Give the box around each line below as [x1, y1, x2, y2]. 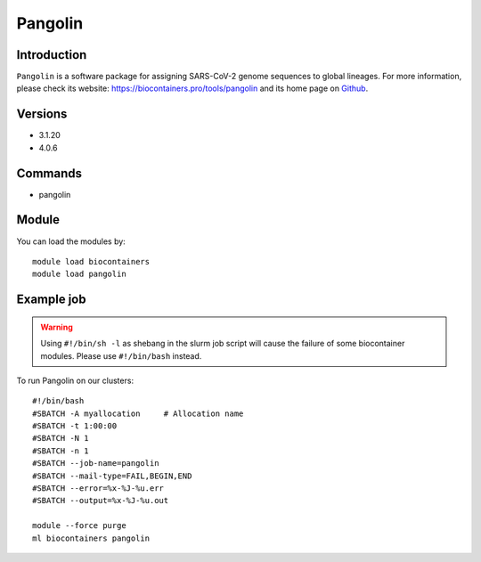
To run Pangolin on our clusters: [16, 375, 134, 386]
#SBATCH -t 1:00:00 [32, 421, 118, 431]
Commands [16, 166, 83, 181]
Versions [16, 107, 68, 122]
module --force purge [32, 521, 126, 531]
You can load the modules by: [16, 236, 126, 247]
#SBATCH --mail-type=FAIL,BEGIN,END [32, 470, 192, 481]
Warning [40, 322, 73, 332]
